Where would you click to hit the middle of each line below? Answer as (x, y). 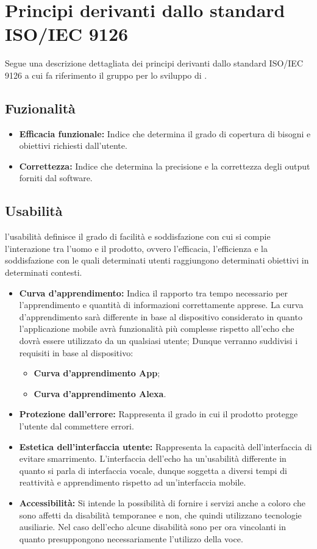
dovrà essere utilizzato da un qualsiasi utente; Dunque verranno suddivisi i (158, 341)
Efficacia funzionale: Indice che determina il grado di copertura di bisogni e (165, 133)
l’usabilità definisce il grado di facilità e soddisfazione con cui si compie (138, 236)
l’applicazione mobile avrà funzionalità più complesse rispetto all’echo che (157, 328)
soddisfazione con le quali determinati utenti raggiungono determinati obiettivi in (157, 260)
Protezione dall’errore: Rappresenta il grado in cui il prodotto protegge (158, 414)
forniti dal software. (56, 178)
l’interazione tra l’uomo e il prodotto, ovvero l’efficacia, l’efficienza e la (137, 248)
